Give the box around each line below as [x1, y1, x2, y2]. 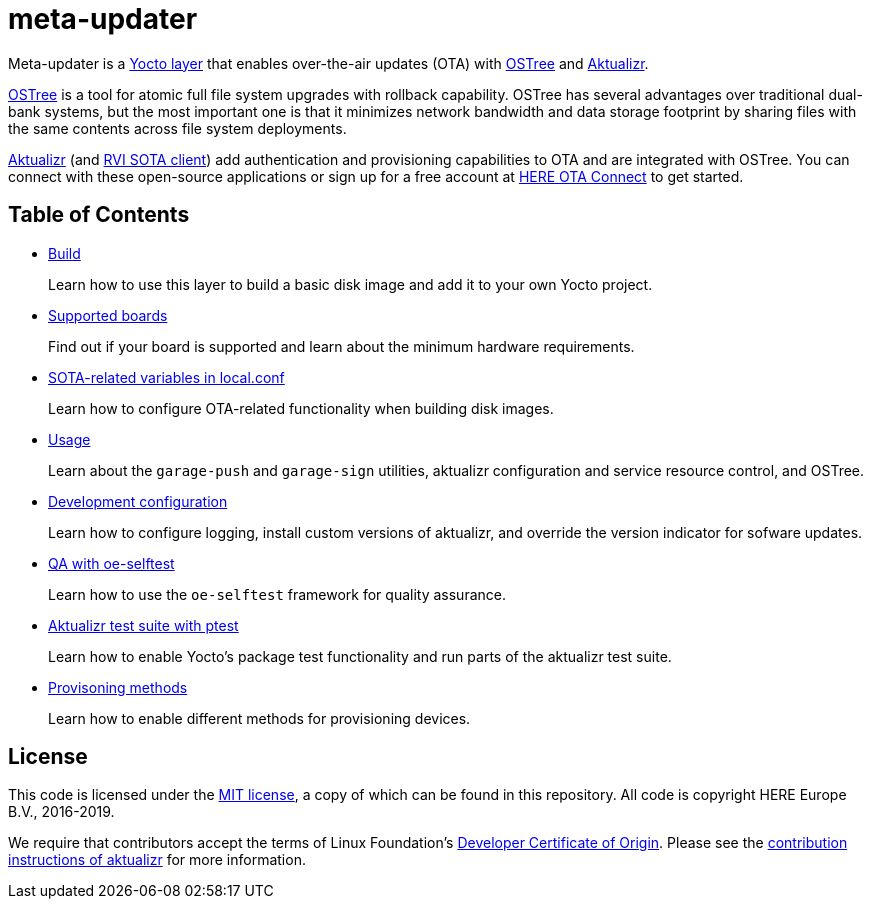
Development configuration [48, 492, 228, 510]
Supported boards [48, 306, 168, 324]
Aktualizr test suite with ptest [48, 616, 239, 634]
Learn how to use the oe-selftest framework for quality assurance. [48, 585, 506, 603]
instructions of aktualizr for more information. [8, 851, 306, 869]
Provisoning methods [48, 678, 188, 696]
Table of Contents [8, 202, 190, 228]
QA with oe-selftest [48, 554, 175, 572]
